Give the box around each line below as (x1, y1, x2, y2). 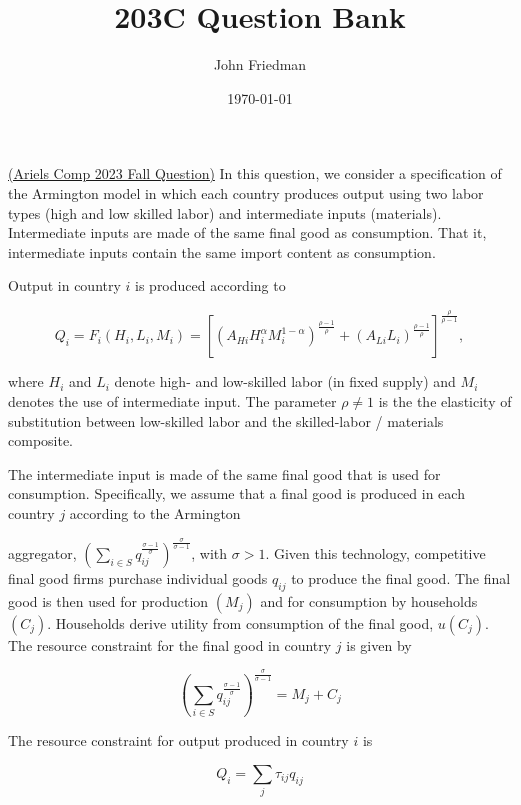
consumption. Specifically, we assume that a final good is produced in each (8, 483, 465, 504)
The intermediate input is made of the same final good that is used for (8, 463, 441, 484)
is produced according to (135, 275, 286, 296)
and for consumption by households (260, 590, 478, 611)
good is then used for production (8, 590, 209, 611)
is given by (346, 634, 412, 655)
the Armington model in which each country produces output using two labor (8, 182, 484, 203)
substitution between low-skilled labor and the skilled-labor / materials (8, 410, 444, 431)
